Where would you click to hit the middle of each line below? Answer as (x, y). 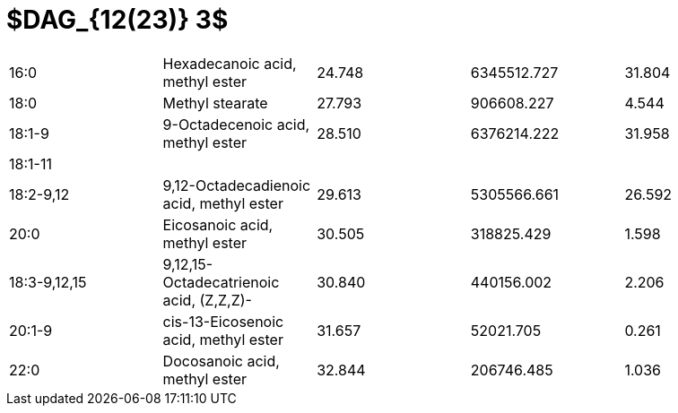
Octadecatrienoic (221, 282)
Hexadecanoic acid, (230, 63)
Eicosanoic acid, (218, 224)
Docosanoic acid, (221, 361)
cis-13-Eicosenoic (223, 321)
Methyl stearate (215, 103)
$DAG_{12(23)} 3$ (117, 20)
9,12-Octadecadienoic (237, 185)
